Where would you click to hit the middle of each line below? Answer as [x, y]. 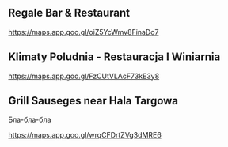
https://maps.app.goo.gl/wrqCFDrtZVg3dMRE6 [85, 135]
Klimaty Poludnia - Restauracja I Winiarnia [114, 57]
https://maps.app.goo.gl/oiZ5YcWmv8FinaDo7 [84, 32]
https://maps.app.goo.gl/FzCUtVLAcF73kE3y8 [84, 76]
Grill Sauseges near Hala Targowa [93, 101]
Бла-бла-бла [30, 120]
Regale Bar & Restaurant [69, 13]
